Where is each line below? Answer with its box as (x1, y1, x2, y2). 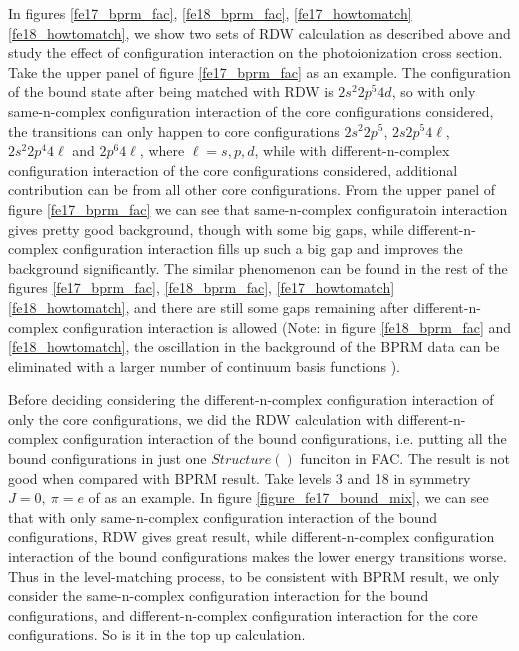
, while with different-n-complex (254, 140, 450, 161)
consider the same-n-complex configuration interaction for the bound (8, 585, 429, 606)
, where (139, 140, 185, 161)
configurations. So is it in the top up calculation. (8, 624, 306, 645)
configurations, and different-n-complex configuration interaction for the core (8, 604, 478, 625)
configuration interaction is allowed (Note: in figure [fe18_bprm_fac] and (62, 316, 512, 337)
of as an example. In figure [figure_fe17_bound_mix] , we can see (88, 487, 489, 508)
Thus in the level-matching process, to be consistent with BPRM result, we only (8, 565, 500, 586)
